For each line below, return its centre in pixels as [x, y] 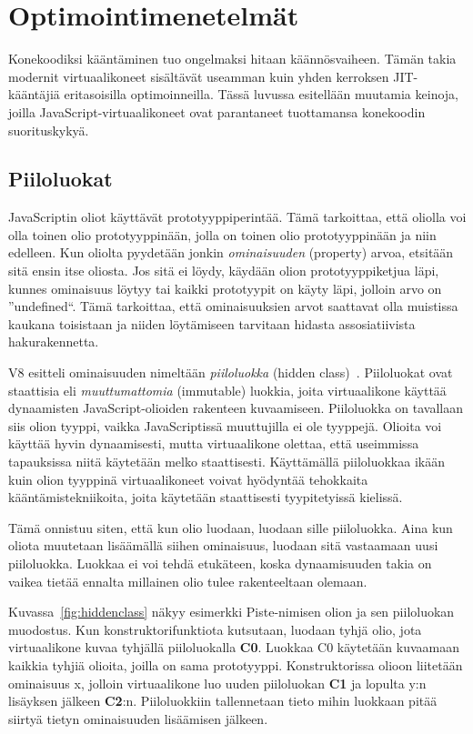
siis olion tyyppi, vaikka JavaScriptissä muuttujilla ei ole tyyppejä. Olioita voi [225, 425]
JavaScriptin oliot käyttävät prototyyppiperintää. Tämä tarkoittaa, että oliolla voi [237, 217]
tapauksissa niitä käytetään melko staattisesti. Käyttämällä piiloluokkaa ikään [226, 462]
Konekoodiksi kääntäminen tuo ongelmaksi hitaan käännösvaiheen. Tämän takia [232, 59]
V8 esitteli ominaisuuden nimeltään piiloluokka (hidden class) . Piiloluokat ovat [231, 372]
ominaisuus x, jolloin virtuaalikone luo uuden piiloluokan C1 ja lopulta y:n [217, 683]
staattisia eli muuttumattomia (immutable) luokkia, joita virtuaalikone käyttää [227, 390]
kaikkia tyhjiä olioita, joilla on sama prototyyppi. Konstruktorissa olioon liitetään [236, 664]
